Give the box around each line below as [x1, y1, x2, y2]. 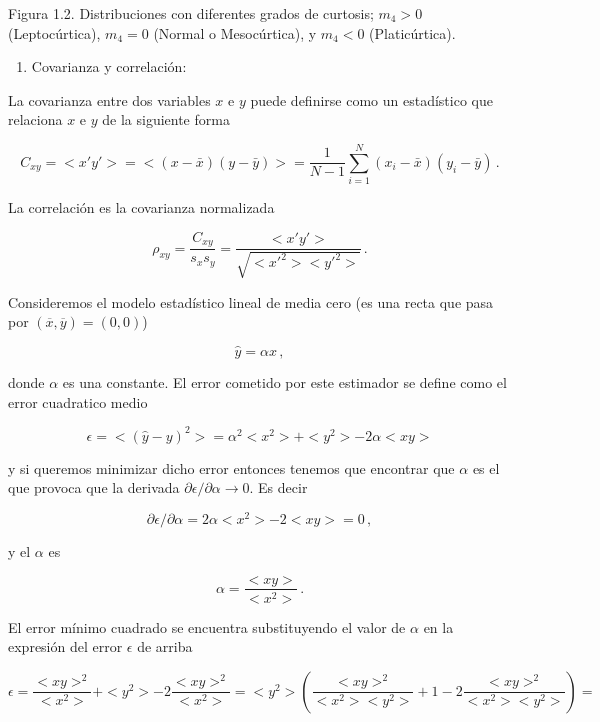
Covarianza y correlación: [31, 56, 187, 77]
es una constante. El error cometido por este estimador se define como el [62, 371, 507, 392]
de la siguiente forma [102, 109, 230, 130]
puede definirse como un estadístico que [250, 89, 493, 110]
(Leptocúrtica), [8, 22, 101, 43]
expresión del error [8, 636, 123, 657]
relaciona [8, 109, 63, 130]
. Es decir [249, 477, 308, 498]
